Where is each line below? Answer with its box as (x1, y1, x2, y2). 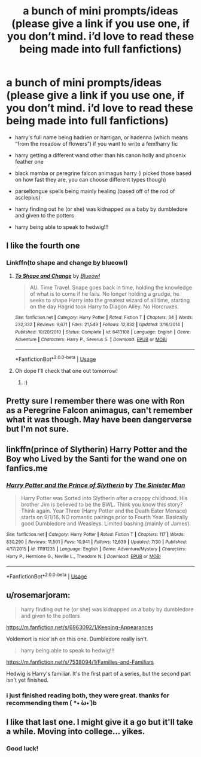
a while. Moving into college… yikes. (6, 727, 145, 737)
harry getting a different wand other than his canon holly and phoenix (14, 151, 187, 159)
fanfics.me (6, 463, 48, 473)
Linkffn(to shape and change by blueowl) (6, 259, 128, 267)
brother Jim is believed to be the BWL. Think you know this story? (20, 501, 183, 508)
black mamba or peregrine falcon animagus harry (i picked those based (14, 169, 191, 177)
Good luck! (6, 744, 39, 753)
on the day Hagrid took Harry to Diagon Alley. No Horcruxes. (29, 303, 179, 310)
